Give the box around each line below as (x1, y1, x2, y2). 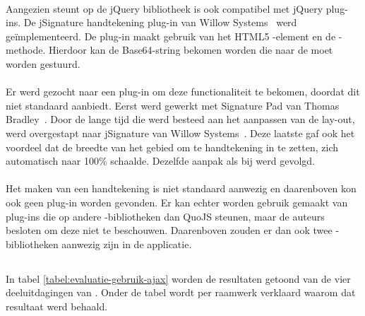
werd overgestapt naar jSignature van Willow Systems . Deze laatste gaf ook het (6, 125, 355, 140)
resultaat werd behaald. (6, 298, 108, 313)
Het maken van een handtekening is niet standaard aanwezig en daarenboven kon (6, 181, 357, 196)
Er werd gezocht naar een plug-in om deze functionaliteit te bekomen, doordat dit (6, 84, 360, 99)
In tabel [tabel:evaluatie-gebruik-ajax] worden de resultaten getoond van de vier (6, 271, 351, 286)
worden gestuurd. (6, 56, 80, 71)
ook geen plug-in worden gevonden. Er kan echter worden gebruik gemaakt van (6, 194, 348, 209)
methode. (6, 42, 46, 57)
